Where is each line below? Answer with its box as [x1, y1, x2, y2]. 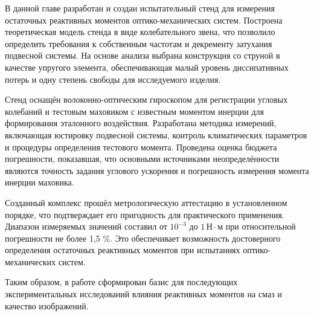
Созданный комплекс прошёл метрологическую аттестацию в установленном [5, 196, 287, 208]
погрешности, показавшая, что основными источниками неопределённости [5, 152, 280, 165]
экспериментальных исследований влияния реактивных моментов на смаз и [5, 288, 282, 300]
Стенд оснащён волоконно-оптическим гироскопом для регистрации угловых [5, 93, 288, 106]
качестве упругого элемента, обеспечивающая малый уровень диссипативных [5, 60, 289, 73]
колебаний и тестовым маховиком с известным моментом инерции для [5, 105, 264, 117]
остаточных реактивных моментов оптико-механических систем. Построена [5, 13, 283, 26]
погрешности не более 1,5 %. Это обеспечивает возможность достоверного [5, 231, 281, 244]
